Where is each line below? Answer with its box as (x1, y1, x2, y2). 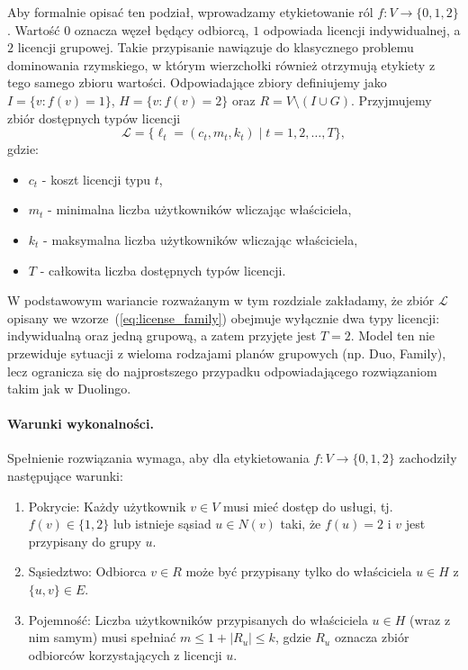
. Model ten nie (350, 326, 436, 345)
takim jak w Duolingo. (7, 379, 131, 398)
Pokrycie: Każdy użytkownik (28, 496, 186, 515)
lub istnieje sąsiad (112, 514, 211, 533)
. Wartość (7, 20, 60, 39)
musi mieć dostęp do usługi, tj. (223, 496, 393, 515)
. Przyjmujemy (351, 90, 432, 109)
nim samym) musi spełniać (28, 628, 176, 647)
